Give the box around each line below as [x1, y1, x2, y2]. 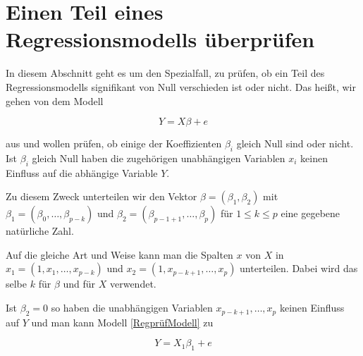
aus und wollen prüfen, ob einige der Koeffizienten [6, 136, 222, 151]
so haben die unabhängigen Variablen [51, 300, 213, 315]
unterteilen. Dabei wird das [240, 261, 358, 276]
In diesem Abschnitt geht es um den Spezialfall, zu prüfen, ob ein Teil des [6, 66, 325, 80]
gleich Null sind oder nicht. [236, 136, 354, 151]
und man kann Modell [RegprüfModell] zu [31, 314, 214, 329]
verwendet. [109, 276, 156, 291]
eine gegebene [281, 206, 340, 221]
